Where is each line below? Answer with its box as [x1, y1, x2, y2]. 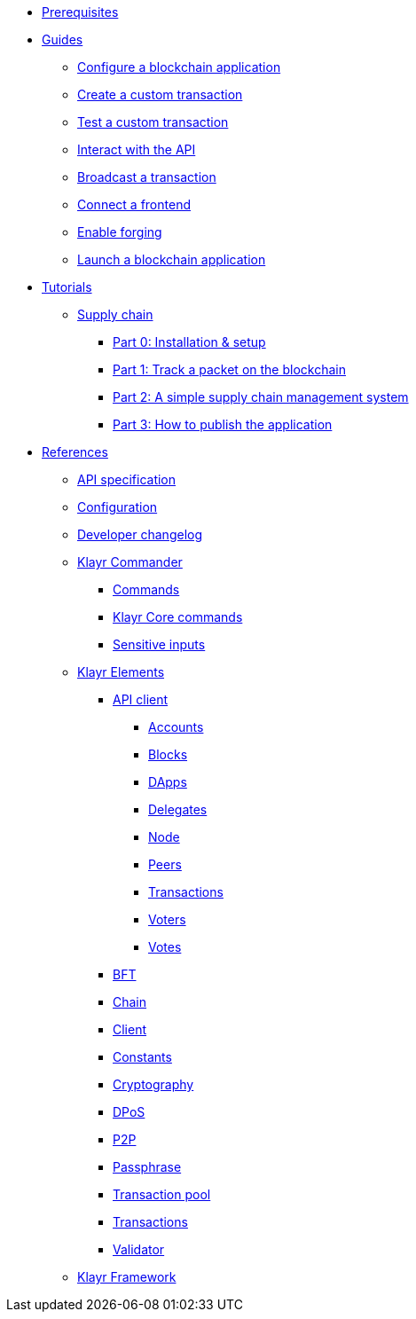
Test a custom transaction [77, 114, 229, 130]
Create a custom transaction [77, 87, 243, 102]
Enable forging [77, 224, 162, 239]
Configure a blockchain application [77, 59, 281, 75]
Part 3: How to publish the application [113, 417, 333, 432]
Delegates [148, 802, 208, 817]
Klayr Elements [77, 664, 165, 679]
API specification [77, 472, 177, 487]
